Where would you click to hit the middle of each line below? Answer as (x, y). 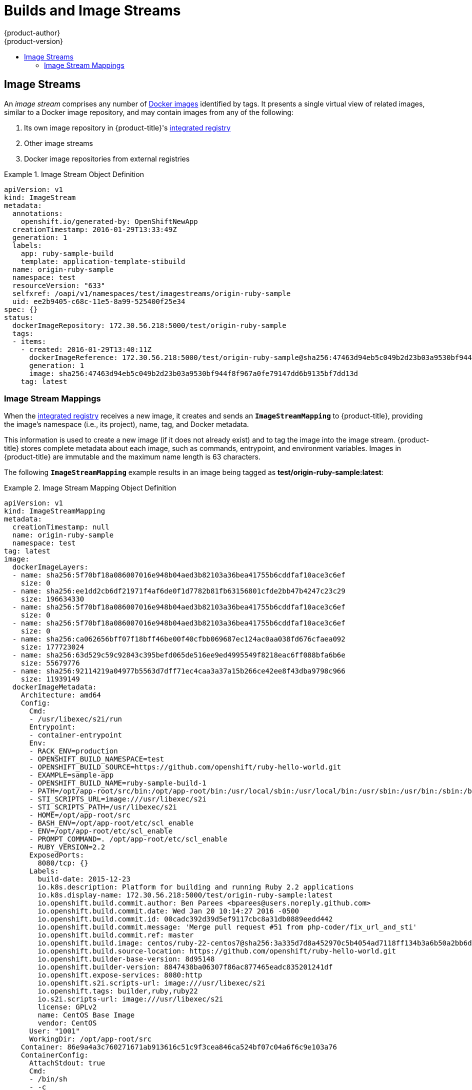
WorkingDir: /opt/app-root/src (90, 1039)
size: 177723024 (52, 647)
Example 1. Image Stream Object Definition (74, 174)
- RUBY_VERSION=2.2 (67, 847)
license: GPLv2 (67, 1007)
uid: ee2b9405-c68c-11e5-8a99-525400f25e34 (99, 301)
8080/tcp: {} (63, 863)
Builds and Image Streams (92, 10)
